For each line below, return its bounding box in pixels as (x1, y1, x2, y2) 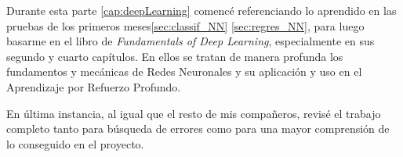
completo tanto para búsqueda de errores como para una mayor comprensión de (6, 120, 390, 137)
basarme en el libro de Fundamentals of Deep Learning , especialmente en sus (6, 33, 375, 49)
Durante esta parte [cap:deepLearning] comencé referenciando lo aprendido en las (6, 2, 397, 18)
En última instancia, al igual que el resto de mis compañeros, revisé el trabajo (6, 105, 381, 121)
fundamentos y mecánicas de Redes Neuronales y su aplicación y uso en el (6, 63, 362, 80)
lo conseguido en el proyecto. (6, 135, 144, 152)
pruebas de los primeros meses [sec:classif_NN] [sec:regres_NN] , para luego (6, 17, 365, 34)
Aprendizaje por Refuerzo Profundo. (6, 78, 181, 95)
